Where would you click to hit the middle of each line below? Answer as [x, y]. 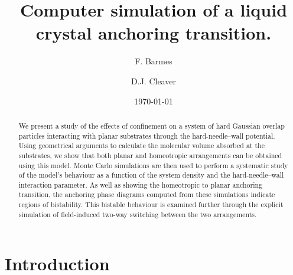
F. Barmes [154, 61]
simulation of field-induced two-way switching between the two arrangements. [138, 214]
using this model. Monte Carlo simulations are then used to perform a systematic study [153, 165]
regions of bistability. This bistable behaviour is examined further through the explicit [151, 204]
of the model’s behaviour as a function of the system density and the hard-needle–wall [151, 175]
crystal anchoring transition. [154, 33]
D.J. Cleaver [154, 81]
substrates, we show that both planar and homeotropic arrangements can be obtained [150, 155]
